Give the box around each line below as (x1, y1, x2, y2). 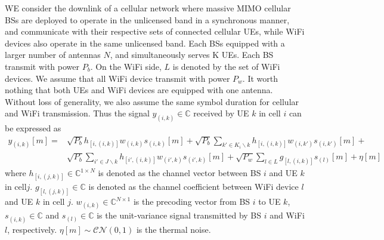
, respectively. (7, 223, 57, 235)
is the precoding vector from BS (133, 195, 250, 208)
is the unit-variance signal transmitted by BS (97, 209, 262, 221)
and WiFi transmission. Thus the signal (5, 107, 150, 119)
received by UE (193, 107, 249, 119)
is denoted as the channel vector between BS (98, 167, 261, 179)
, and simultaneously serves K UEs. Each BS (110, 48, 274, 61)
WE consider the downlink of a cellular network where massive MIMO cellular (5, 2, 291, 14)
